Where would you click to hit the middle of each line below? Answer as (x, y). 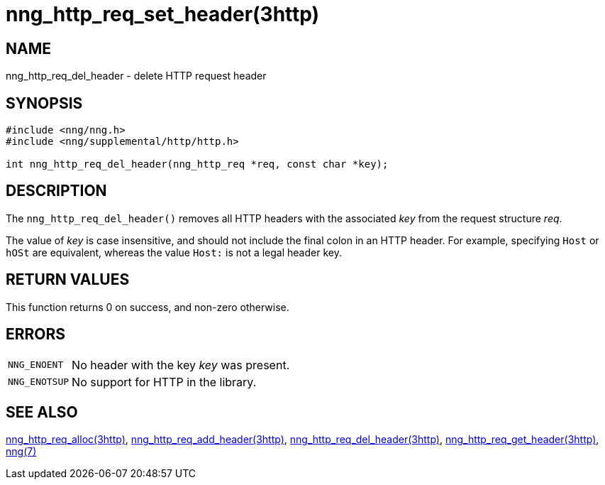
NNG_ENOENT (36, 365)
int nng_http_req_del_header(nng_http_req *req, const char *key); (197, 164)
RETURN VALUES (68, 280)
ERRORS (36, 334)
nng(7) (21, 452)
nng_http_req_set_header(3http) (163, 14)
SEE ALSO (42, 412)
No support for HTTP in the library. (164, 382)
